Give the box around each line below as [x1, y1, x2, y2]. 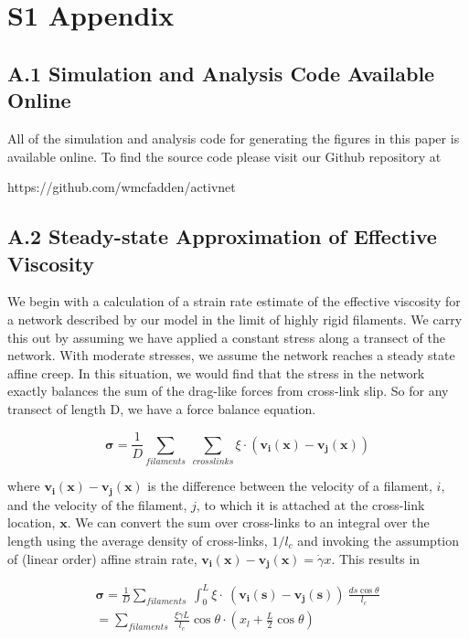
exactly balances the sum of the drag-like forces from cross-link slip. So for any [7, 381, 449, 400]
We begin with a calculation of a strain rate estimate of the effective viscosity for [7, 292, 461, 311]
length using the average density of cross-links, [7, 530, 268, 549]
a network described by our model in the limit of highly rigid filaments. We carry [7, 309, 463, 328]
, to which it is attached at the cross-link [196, 495, 425, 514]
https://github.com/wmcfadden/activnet [7, 177, 236, 197]
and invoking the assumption [297, 530, 460, 549]
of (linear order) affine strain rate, [7, 548, 197, 568]
